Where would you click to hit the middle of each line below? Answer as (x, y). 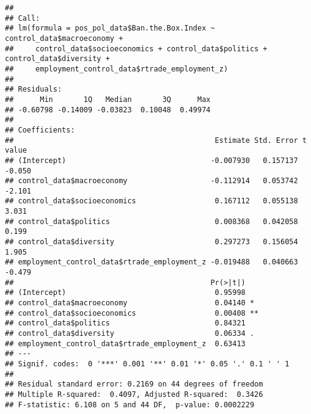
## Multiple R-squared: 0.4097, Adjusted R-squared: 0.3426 (134, 394)
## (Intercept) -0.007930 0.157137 (152, 160)
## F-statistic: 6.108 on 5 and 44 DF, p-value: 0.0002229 (130, 405)
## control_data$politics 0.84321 (125, 323)
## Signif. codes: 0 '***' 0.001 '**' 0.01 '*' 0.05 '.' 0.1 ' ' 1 (147, 364)
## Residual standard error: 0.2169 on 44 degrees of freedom (134, 384)
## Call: (23, 18)
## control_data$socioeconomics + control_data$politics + (136, 49)
